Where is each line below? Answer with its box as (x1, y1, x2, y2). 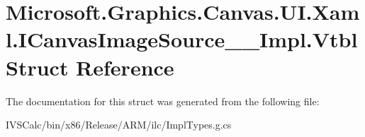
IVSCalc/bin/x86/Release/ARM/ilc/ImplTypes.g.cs (6, 117, 232, 132)
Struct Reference (6, 52, 174, 81)
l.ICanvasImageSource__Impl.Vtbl (6, 25, 358, 54)
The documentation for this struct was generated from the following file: (6, 93, 320, 108)
